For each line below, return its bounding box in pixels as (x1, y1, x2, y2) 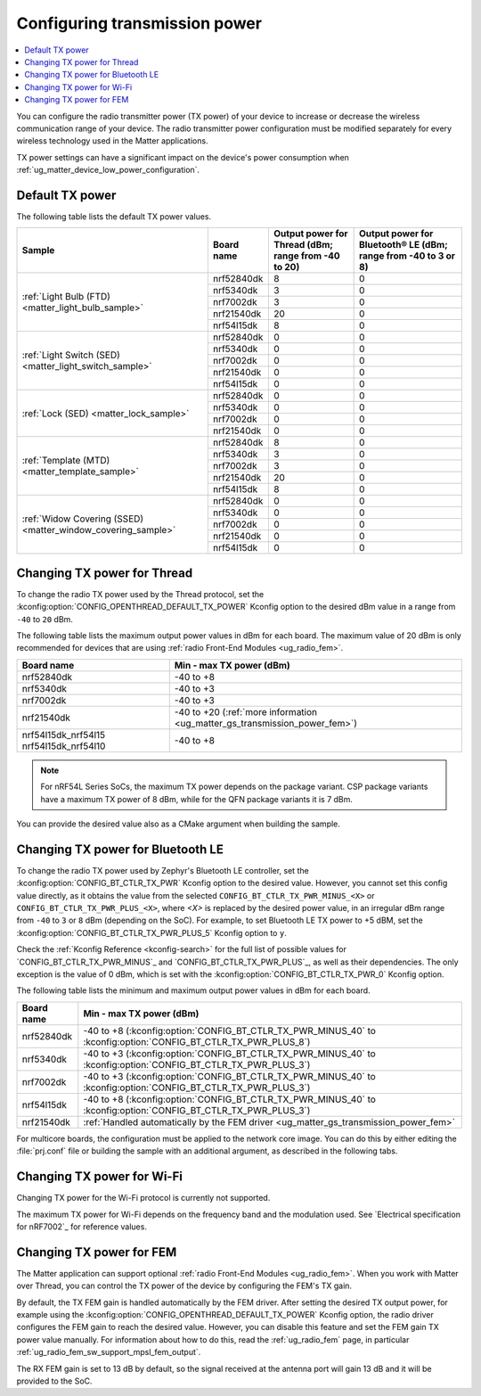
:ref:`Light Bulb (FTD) (21, 291, 111, 303)
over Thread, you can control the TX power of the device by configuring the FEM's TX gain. (16, 1280, 352, 1292)
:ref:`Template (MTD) (21, 455, 110, 467)
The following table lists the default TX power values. (16, 210, 212, 222)
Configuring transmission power (16, 13, 263, 33)
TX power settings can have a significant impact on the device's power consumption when (16, 152, 349, 162)
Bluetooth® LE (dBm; (359, 239, 449, 251)
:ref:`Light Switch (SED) (21, 349, 120, 361)
